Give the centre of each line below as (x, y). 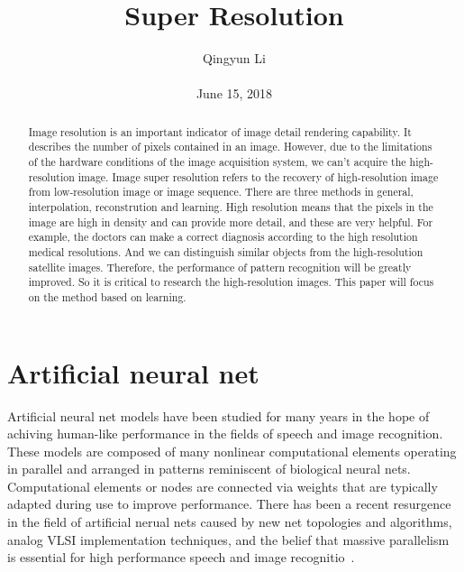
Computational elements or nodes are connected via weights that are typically (223, 486)
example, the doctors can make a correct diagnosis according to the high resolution (223, 237)
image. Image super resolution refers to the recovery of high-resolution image (258, 176)
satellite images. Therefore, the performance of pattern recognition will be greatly (220, 267)
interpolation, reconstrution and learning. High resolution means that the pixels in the (231, 206)
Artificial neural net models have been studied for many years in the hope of (218, 415)
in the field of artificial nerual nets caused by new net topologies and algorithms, (230, 522)
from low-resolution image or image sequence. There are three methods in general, (221, 192)
